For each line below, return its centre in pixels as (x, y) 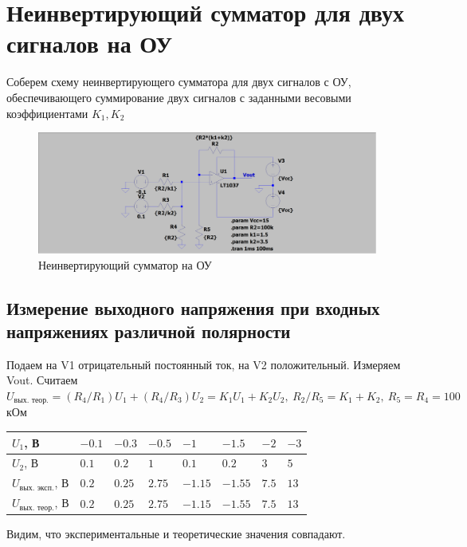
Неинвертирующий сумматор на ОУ (125, 264)
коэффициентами (47, 113)
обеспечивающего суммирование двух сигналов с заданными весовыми (179, 97)
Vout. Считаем (42, 380)
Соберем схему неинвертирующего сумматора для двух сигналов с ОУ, (179, 82)
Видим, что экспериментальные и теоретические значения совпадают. (176, 534)
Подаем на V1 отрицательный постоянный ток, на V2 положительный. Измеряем (204, 364)
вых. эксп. (37, 488)
